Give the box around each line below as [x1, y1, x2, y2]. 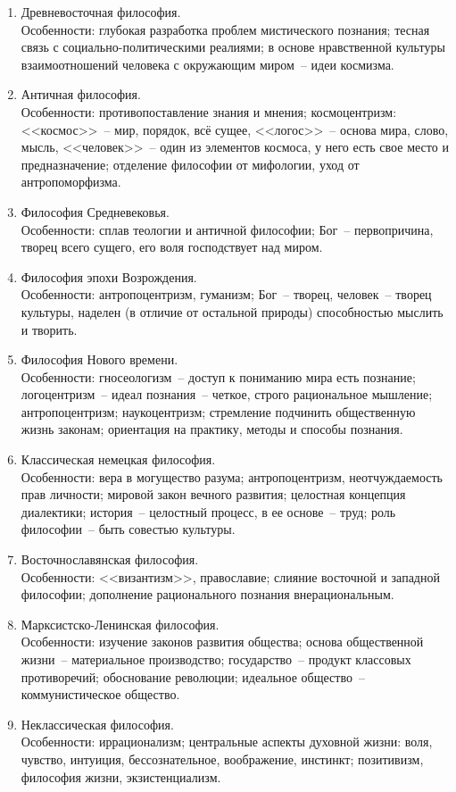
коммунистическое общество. [21, 685, 180, 704]
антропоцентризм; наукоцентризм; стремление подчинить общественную [21, 402, 416, 421]
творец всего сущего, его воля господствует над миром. [21, 238, 323, 256]
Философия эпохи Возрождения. [21, 267, 197, 286]
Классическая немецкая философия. [21, 450, 216, 469]
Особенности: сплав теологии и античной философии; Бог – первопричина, [21, 220, 434, 238]
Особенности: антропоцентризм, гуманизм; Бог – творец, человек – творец [21, 285, 432, 304]
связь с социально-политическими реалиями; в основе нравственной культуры [21, 38, 445, 56]
